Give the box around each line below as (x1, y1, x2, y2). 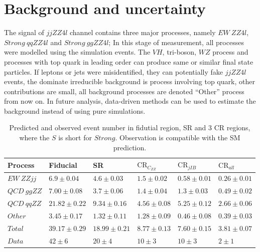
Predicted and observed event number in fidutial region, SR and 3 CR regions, (9, 122, 250, 133)
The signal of (4, 27, 44, 38)
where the (19, 132, 50, 143)
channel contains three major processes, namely (70, 27, 216, 38)
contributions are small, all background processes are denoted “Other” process (4, 86, 244, 96)
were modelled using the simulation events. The (4, 47, 151, 57)
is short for (58, 132, 92, 143)
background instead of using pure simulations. (4, 105, 146, 116)
